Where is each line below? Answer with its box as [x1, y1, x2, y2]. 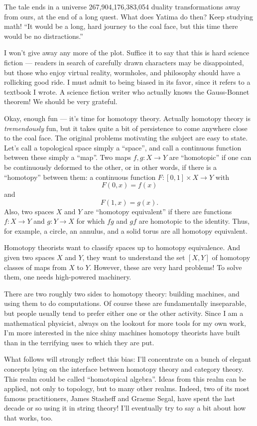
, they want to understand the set [82, 252, 185, 263]
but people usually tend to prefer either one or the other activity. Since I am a [4, 308, 244, 318]
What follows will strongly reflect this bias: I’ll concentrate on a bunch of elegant [4, 354, 252, 364]
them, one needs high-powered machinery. [4, 272, 131, 282]
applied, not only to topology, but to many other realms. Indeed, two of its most [4, 383, 250, 394]
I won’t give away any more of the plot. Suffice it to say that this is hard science [4, 47, 250, 58]
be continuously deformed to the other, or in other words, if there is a [4, 161, 217, 172]
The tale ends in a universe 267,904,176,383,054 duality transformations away [4, 1, 241, 11]
